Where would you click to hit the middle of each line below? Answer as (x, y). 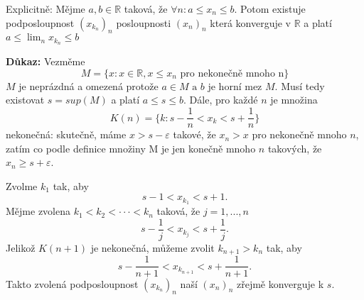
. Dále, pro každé (221, 100)
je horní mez (235, 85)
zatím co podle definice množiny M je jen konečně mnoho (131, 148)
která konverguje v (250, 22)
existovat (25, 100)
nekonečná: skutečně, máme (66, 134)
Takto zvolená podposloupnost (72, 283)
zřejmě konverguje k (280, 283)
